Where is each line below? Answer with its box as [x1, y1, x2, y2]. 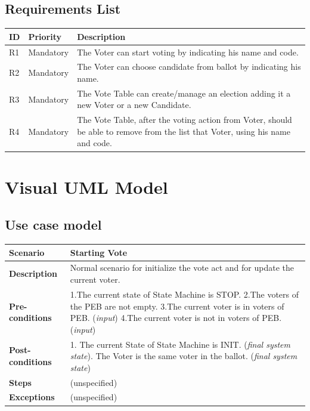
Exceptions [9, 391, 55, 403]
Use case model [5, 215, 102, 234]
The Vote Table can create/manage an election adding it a [77, 86, 291, 99]
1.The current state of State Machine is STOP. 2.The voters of [70, 288, 299, 300]
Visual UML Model [5, 174, 168, 199]
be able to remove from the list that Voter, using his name [77, 125, 290, 137]
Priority [28, 30, 62, 42]
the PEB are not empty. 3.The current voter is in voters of [70, 299, 284, 312]
